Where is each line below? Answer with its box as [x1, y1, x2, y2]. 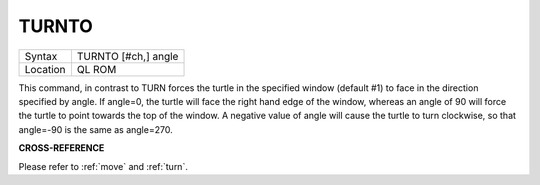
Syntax [24, 49, 58, 63]
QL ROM [76, 62, 117, 76]
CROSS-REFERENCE [18, 142, 105, 154]
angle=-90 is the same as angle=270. [18, 123, 174, 135]
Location [24, 62, 66, 76]
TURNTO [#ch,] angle [76, 49, 179, 63]
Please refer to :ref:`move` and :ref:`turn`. [18, 160, 189, 172]
